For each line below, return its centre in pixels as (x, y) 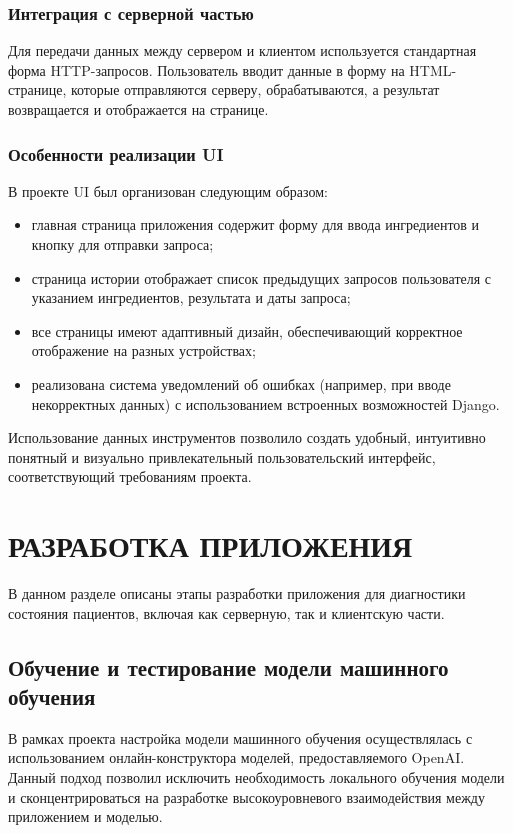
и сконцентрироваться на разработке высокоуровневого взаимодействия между (246, 796)
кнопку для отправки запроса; (122, 244)
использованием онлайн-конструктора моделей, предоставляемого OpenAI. (236, 757)
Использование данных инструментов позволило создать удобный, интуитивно (247, 437)
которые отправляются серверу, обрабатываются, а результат (255, 89)
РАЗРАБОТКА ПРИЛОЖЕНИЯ (210, 545)
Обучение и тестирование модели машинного (228, 666)
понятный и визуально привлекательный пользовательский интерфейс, (222, 456)
